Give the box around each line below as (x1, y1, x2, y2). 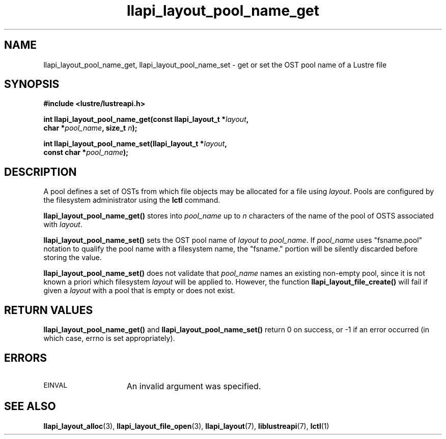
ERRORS (4, 351, 47, 364)
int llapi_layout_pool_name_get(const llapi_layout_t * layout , (43, 115, 249, 124)
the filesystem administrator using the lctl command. (43, 196, 220, 205)
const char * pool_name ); (43, 148, 129, 157)
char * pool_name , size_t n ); (43, 123, 137, 133)
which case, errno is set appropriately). (43, 334, 175, 343)
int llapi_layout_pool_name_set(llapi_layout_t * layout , (43, 139, 227, 148)
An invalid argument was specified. (126, 381, 261, 391)
